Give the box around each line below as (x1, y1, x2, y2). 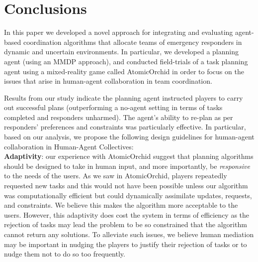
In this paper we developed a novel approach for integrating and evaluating (4, 27, 233, 37)
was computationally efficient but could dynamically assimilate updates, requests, (4, 190, 252, 200)
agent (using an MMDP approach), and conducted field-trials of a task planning (4, 56, 248, 66)
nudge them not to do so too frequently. (4, 249, 125, 259)
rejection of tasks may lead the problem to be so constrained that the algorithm (4, 219, 247, 230)
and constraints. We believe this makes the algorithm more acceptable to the (4, 200, 238, 210)
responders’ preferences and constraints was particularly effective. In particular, (4, 122, 246, 132)
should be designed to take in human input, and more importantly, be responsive (4, 160, 250, 171)
